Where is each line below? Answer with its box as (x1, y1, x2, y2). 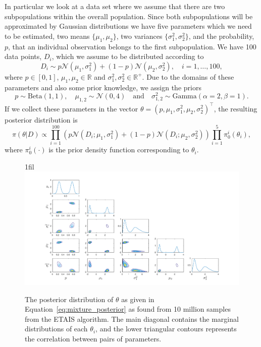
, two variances (116, 30, 163, 41)
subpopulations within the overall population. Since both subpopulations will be (5, 11, 253, 21)
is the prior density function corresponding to (48, 144, 189, 155)
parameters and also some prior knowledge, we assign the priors (5, 82, 201, 92)
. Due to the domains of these (142, 71, 234, 82)
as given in (121, 294, 154, 304)
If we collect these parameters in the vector (5, 103, 138, 113)
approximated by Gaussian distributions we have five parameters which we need (5, 21, 252, 31)
